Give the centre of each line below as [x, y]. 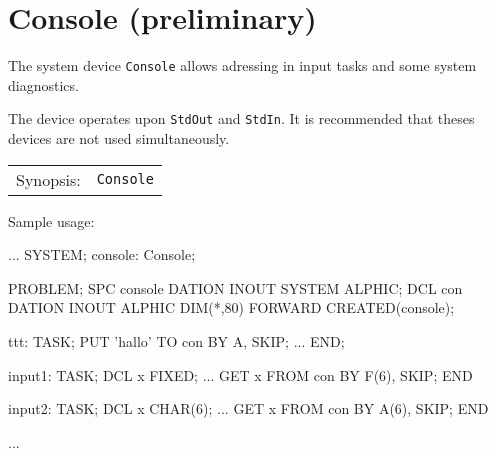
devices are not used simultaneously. [119, 138]
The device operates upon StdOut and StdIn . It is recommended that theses [241, 118]
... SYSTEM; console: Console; [102, 254]
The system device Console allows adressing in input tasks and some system [242, 65]
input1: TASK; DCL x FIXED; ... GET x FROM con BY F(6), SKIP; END [240, 374]
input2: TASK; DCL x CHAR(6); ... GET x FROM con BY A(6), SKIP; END [248, 408]
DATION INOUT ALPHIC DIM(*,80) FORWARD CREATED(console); [231, 307]
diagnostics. [43, 84]
